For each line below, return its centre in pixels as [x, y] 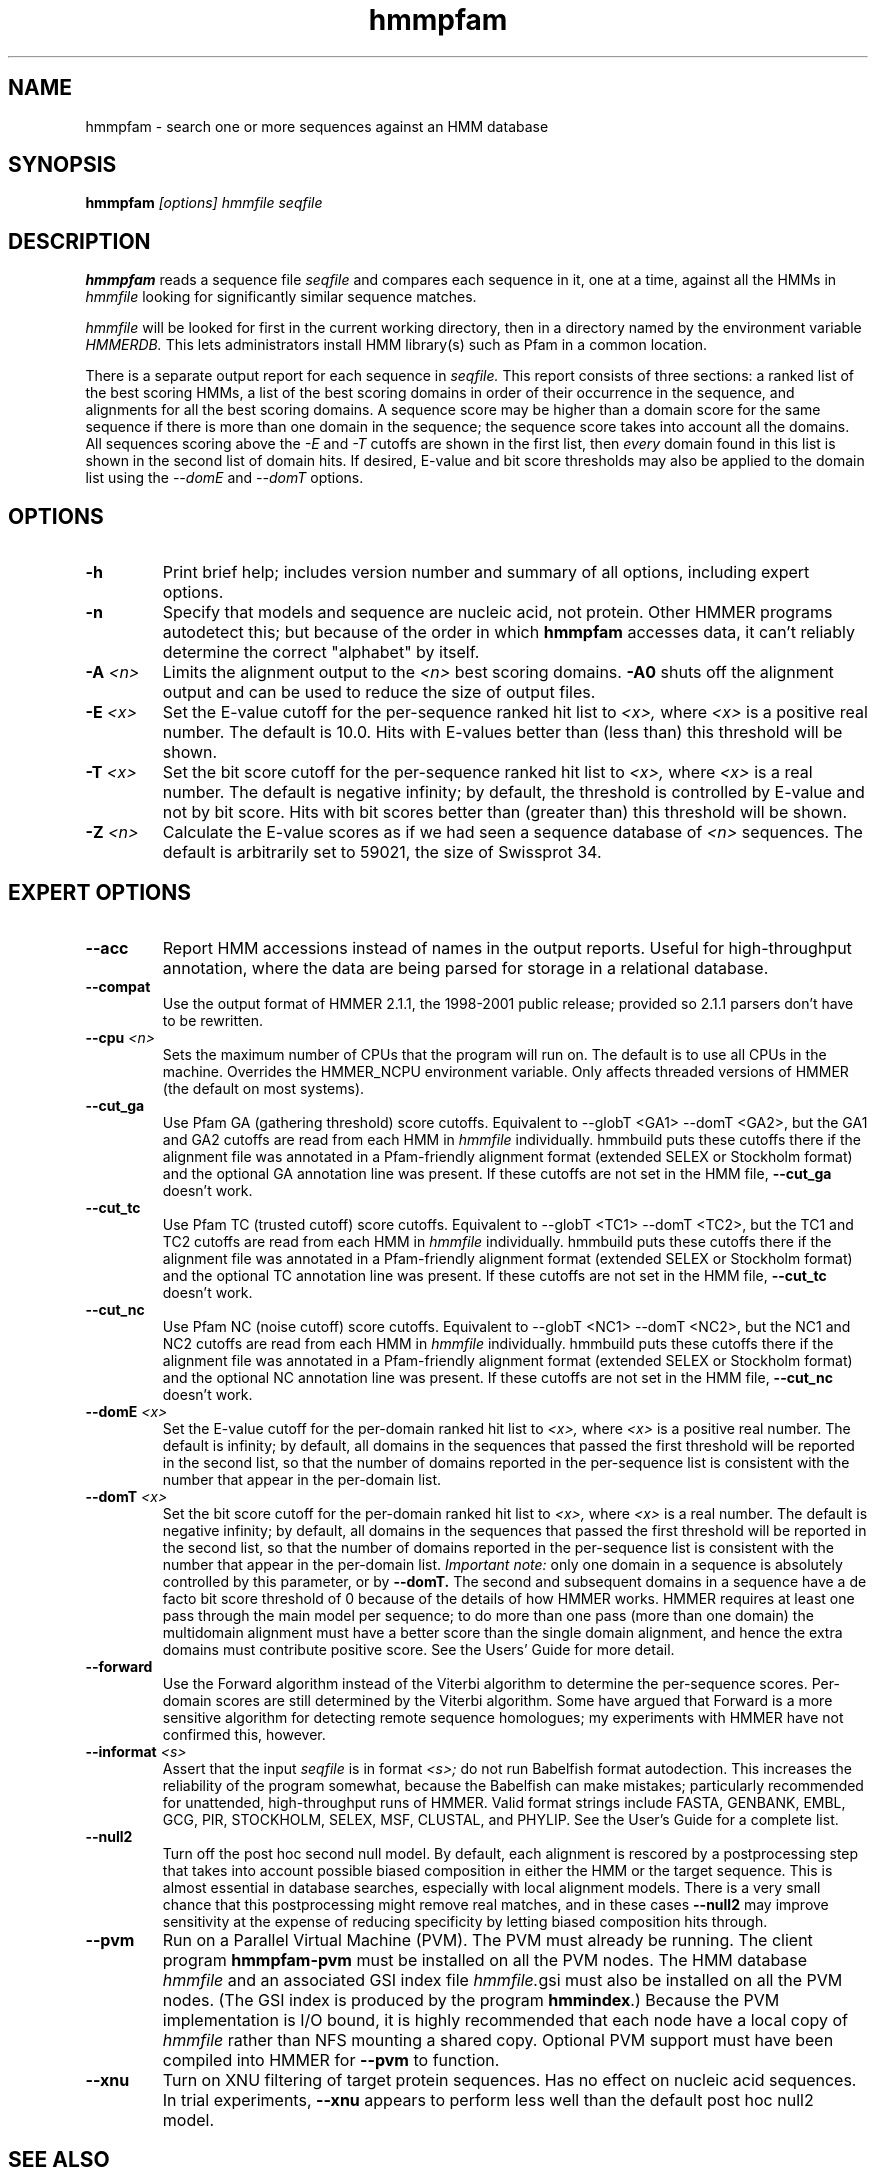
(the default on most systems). [263, 1088]
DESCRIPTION [79, 241]
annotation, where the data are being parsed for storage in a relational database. [465, 967]
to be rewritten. [212, 1020]
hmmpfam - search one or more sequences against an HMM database [317, 126]
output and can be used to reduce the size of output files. [379, 692]
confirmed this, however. [244, 1734]
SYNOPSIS [62, 165]
